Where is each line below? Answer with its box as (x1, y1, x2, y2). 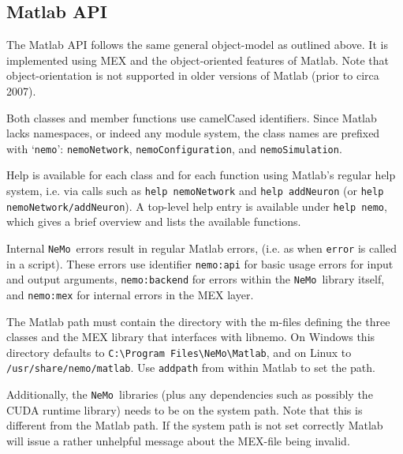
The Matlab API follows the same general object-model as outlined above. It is (6, 36, 388, 53)
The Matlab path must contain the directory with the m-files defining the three (6, 313, 390, 329)
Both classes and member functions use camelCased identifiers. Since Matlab (6, 109, 377, 126)
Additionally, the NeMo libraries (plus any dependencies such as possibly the (6, 386, 373, 403)
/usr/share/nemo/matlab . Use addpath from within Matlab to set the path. (6, 359, 375, 376)
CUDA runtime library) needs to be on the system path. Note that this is (6, 401, 363, 418)
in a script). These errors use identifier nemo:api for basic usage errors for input (6, 255, 394, 272)
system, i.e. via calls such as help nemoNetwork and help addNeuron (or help (6, 182, 384, 199)
